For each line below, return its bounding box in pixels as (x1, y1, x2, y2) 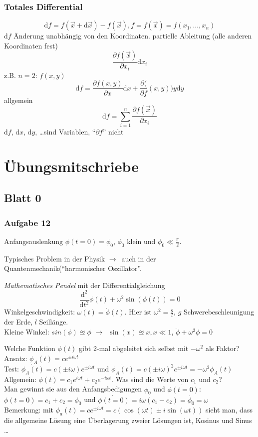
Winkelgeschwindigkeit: (4, 306, 75, 317)
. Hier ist (124, 306, 152, 317)
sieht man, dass (205, 404, 253, 415)
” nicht (102, 126, 124, 136)
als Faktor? (205, 343, 240, 353)
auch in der (121, 253, 156, 263)
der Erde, (4, 316, 33, 327)
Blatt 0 (4, 190, 41, 205)
